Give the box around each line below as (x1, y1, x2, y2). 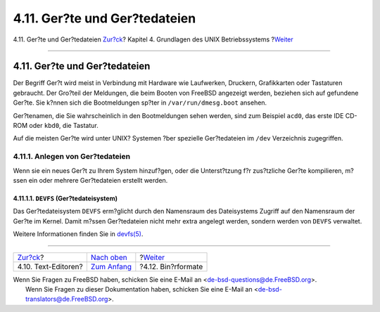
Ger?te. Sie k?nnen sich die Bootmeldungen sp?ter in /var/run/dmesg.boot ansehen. (13, 98, 267, 107)
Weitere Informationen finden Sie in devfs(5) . (13, 230, 144, 238)
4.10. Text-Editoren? (17, 261, 84, 271)
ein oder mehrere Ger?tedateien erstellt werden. (28, 176, 168, 184)
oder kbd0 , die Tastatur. (29, 122, 99, 130)
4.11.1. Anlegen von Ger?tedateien (13, 152, 130, 162)
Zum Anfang (90, 261, 132, 271)
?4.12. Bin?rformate (139, 261, 203, 271)
